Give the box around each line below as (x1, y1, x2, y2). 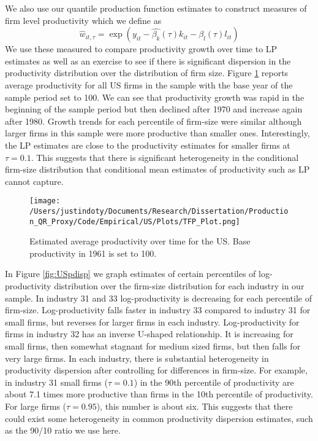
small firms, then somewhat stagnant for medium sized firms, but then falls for (5, 340, 301, 353)
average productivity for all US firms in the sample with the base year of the (5, 78, 293, 91)
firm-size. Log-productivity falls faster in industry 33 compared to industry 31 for (5, 303, 311, 316)
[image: (29, 197, 61, 206)
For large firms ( (5, 400, 66, 412)
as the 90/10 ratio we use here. (5, 424, 121, 437)
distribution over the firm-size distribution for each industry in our (54, 279, 305, 292)
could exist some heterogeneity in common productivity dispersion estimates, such (5, 412, 313, 424)
